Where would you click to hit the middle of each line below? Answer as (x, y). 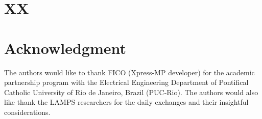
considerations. (27, 112)
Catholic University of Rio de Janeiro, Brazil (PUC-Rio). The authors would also (131, 92)
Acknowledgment (65, 48)
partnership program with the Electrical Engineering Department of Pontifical (126, 82)
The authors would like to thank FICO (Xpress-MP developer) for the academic (129, 72)
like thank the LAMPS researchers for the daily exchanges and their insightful (126, 102)
